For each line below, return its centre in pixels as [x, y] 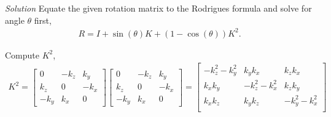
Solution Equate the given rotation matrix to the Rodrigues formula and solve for [158, 8]
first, [43, 20]
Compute [22, 55]
